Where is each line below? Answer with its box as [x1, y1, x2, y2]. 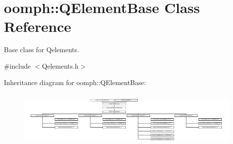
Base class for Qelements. [4, 44, 79, 55]
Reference [4, 16, 71, 36]
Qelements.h [42, 60, 79, 71]
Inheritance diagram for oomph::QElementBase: [4, 77, 146, 87]
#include [4, 60, 31, 71]
